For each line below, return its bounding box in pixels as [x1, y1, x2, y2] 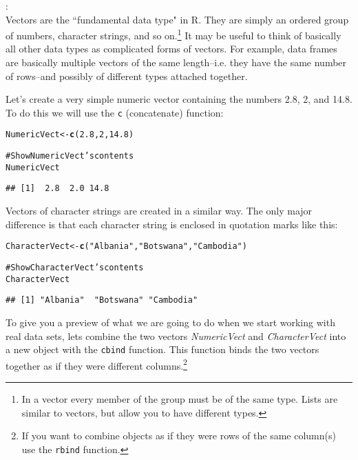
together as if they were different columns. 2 [6, 356, 187, 372]
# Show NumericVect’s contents [6, 151, 134, 161]
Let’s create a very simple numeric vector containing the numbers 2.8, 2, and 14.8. [6, 92, 352, 106]
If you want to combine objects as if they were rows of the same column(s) [21, 428, 336, 443]
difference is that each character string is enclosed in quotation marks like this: [6, 217, 338, 231]
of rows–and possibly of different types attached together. [6, 68, 248, 83]
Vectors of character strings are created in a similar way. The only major [6, 203, 313, 218]
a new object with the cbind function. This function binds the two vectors [6, 342, 319, 357]
